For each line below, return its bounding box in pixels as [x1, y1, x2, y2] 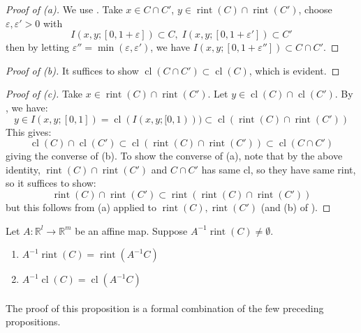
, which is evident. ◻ [249, 63, 340, 77]
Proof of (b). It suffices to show [6, 63, 139, 77]
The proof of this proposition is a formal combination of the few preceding [6, 300, 324, 315]
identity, [6, 162, 40, 176]
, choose [298, 2, 332, 16]
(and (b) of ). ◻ [260, 199, 331, 214]
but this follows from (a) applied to [6, 199, 157, 214]
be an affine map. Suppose [75, 223, 188, 238]
